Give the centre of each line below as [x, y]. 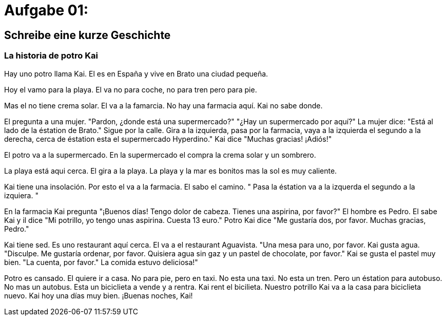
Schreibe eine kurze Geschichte [88, 35]
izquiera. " [21, 195]
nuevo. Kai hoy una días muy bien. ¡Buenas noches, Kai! [99, 295]
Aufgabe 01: [46, 10]
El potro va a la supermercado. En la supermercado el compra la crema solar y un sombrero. [160, 155]
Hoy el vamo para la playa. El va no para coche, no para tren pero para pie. [131, 89]
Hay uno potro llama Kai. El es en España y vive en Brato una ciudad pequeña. [136, 73]
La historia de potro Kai [51, 56]
